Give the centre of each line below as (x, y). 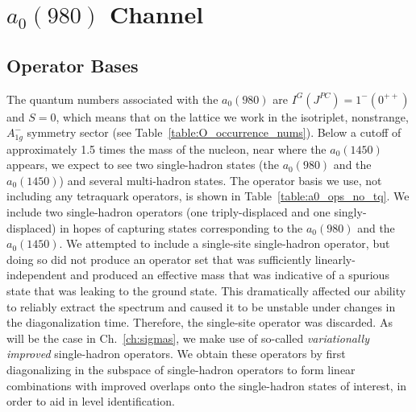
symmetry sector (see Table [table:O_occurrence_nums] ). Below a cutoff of (214, 132)
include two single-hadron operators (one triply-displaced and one (168, 212)
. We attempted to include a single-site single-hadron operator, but (225, 243)
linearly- (335, 259)
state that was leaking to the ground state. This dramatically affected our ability (206, 290)
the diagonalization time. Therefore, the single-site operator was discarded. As (200, 322)
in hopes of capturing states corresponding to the (181, 227)
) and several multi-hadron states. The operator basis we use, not (220, 180)
